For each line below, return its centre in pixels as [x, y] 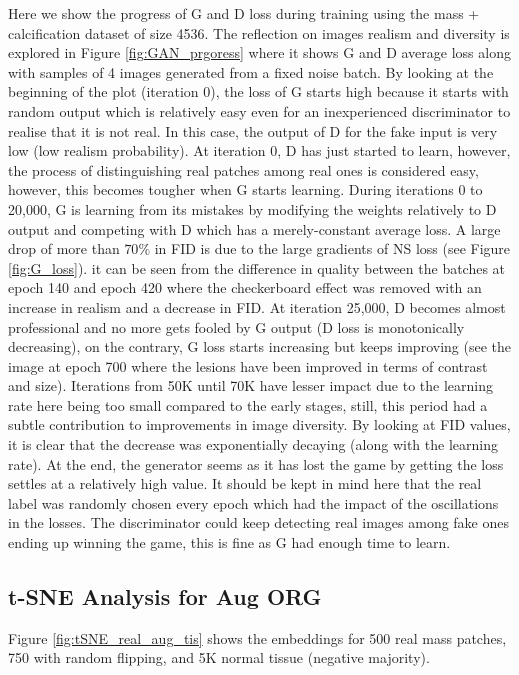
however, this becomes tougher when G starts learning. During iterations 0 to [245, 189]
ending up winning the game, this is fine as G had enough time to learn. [229, 542]
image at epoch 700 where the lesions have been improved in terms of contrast [248, 365]
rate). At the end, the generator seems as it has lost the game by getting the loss [256, 463]
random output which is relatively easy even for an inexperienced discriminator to [259, 110]
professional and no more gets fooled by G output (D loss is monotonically [236, 326]
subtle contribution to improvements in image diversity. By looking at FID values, [259, 424]
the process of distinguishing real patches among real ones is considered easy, [243, 169]
